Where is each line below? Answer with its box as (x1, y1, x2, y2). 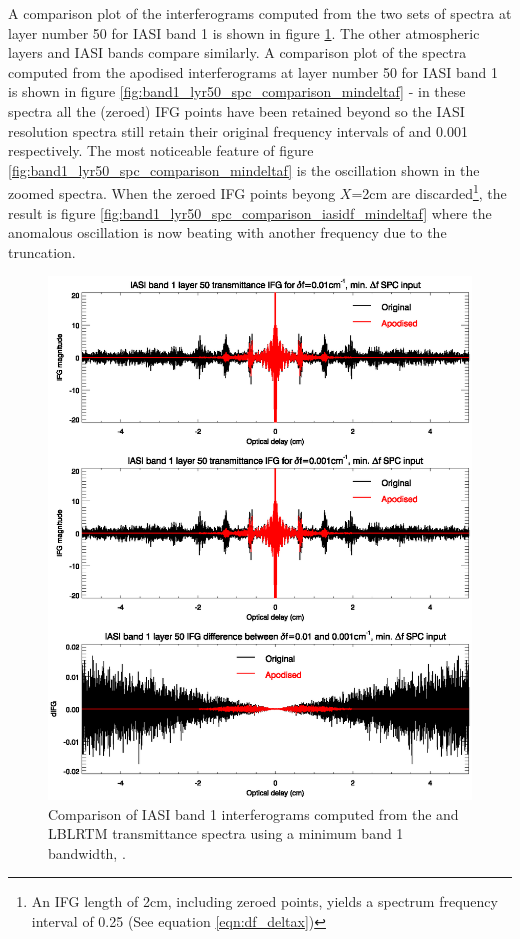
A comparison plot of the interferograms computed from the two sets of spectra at (8, 3, 512, 23)
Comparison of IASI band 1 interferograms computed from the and (48, 803, 459, 824)
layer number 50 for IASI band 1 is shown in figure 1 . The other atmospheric (8, 22, 480, 43)
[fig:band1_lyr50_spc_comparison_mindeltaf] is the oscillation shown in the (8, 159, 480, 180)
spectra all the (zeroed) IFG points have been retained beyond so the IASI (8, 100, 465, 121)
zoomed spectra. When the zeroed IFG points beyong (8, 183, 336, 203)
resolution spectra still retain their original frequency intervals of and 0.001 (8, 120, 468, 141)
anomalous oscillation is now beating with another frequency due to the (8, 222, 447, 243)
